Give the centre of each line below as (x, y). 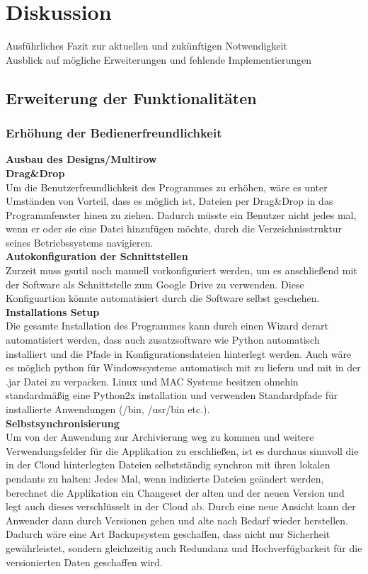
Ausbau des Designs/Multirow (81, 159)
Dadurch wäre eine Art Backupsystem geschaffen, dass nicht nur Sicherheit (168, 534)
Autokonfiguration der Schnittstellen (97, 256)
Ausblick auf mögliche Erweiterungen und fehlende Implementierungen (159, 59)
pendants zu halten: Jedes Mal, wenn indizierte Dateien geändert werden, (165, 478)
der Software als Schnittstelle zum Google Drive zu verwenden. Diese (155, 284)
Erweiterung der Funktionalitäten (131, 97)
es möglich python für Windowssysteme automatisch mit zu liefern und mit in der (183, 367)
